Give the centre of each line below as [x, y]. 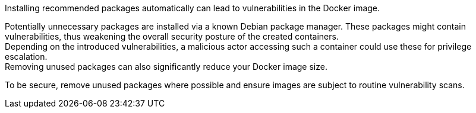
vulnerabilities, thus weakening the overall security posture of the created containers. [172, 36]
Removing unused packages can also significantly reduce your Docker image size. [166, 67]
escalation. [26, 56]
